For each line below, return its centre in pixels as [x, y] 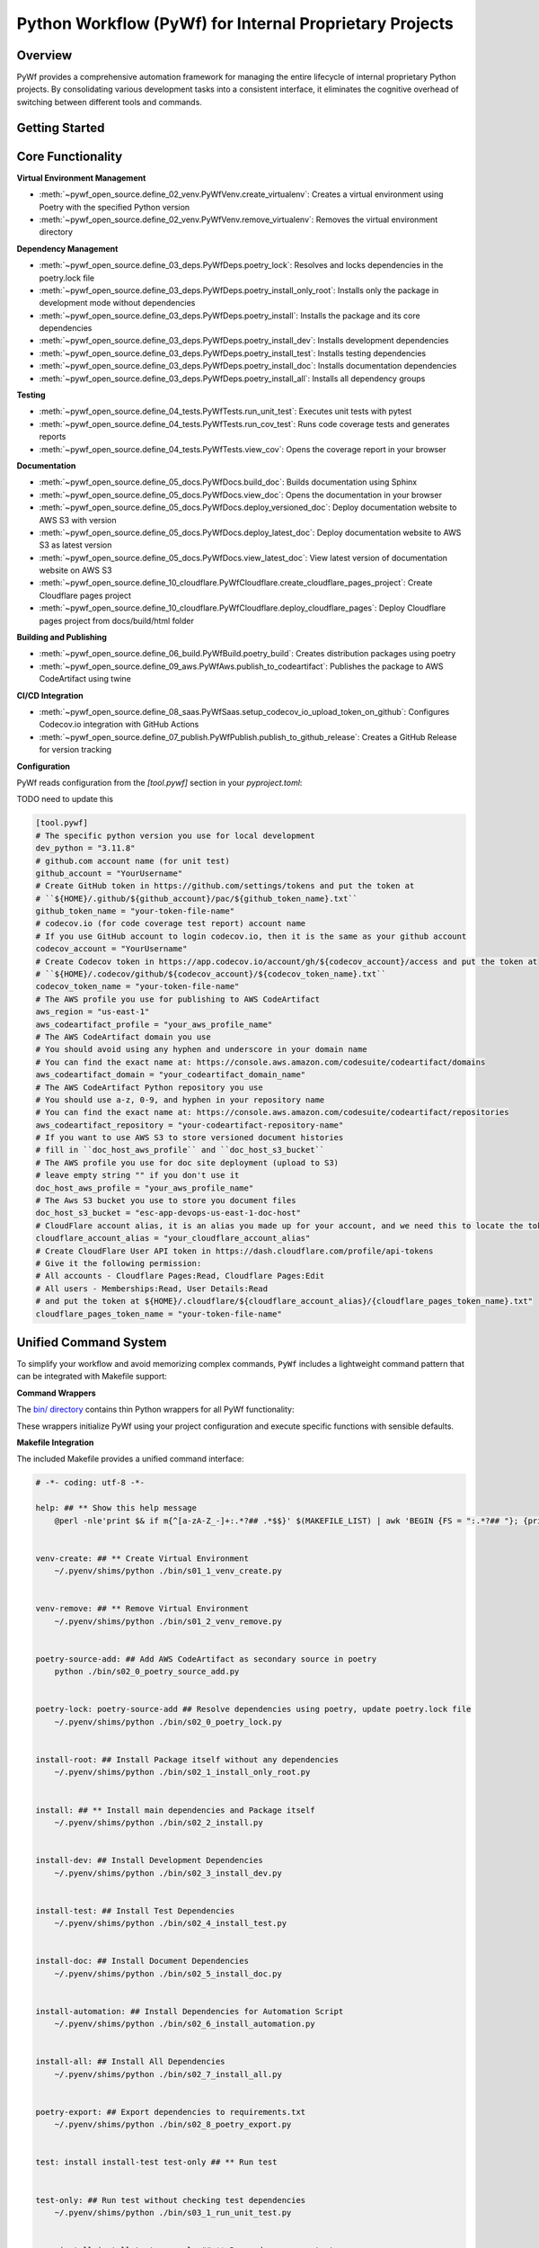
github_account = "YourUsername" [109, 873]
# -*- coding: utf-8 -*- [90, 1483]
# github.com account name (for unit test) [133, 861]
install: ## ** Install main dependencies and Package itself [175, 1810]
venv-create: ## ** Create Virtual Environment [142, 1558]
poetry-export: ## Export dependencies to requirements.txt [171, 2112]
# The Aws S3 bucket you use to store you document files [166, 1201]
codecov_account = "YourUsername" [111, 949]
